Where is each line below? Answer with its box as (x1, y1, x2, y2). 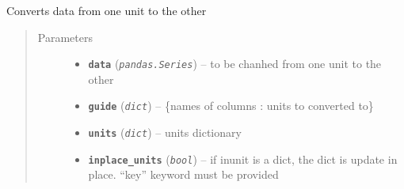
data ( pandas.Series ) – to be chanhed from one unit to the (88, 55, 382, 72)
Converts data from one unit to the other (6, 2, 207, 18)
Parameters (37, 28, 93, 45)
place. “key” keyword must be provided (88, 166, 279, 183)
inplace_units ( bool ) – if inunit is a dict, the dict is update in (88, 150, 398, 167)
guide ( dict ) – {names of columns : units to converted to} (88, 97, 374, 114)
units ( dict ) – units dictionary (88, 124, 242, 141)
